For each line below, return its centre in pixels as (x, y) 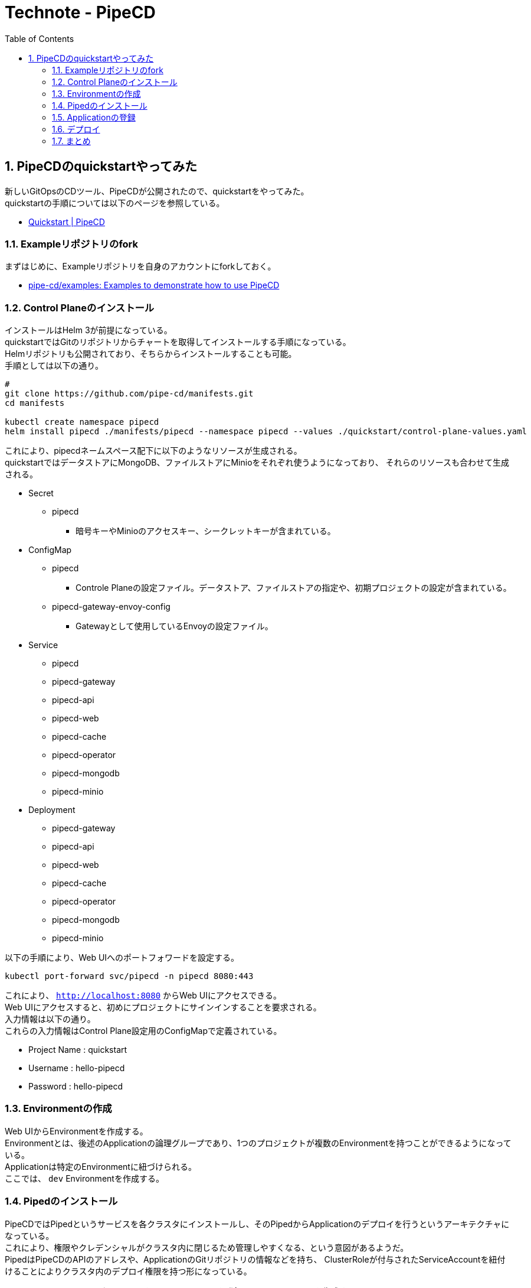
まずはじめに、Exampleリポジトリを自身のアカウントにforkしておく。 (140, 266)
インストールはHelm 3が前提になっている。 (88, 330)
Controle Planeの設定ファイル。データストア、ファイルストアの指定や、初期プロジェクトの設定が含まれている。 (294, 588)
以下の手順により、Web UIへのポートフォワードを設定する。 (122, 958)
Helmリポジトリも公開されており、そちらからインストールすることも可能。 (151, 354)
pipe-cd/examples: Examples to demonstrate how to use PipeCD (154, 285)
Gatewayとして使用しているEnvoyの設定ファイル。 (174, 626)
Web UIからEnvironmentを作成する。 (76, 1131)
